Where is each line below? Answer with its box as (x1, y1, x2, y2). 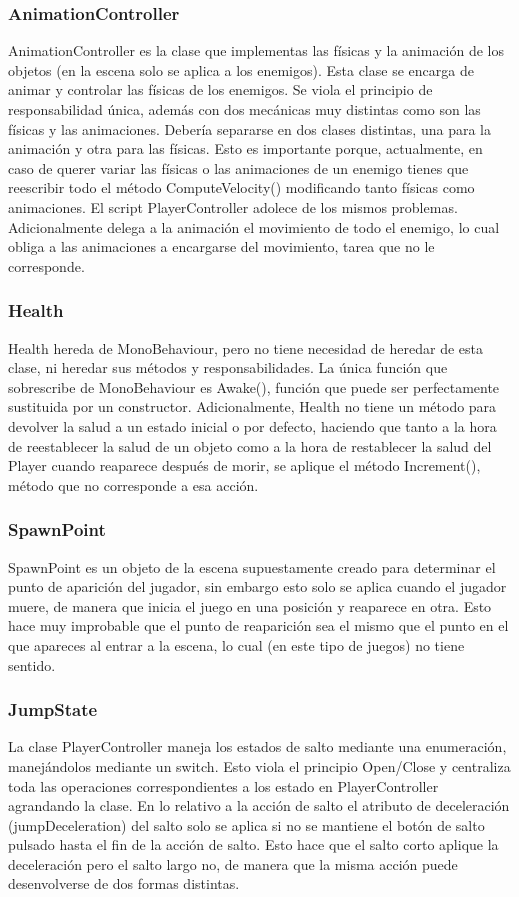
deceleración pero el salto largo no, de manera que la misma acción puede (8, 853, 458, 874)
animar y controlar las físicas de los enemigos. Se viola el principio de (8, 79, 433, 100)
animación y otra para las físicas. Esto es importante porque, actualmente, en (8, 138, 483, 159)
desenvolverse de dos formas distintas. (8, 873, 240, 894)
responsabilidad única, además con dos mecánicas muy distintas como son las (8, 99, 481, 119)
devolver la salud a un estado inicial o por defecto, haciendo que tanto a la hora (8, 415, 497, 436)
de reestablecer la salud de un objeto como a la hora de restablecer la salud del (8, 435, 492, 456)
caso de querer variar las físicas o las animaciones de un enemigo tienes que (8, 157, 469, 178)
